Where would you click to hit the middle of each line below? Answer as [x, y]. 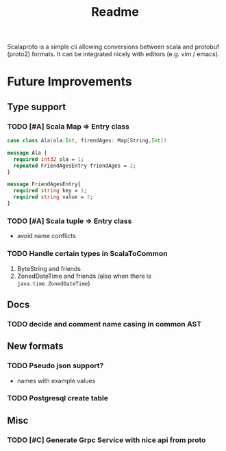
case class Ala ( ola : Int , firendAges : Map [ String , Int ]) [87, 141]
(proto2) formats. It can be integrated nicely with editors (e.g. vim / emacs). [113, 54]
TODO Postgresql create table [58, 398]
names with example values [56, 381]
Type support [37, 107]
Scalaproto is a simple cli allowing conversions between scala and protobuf [113, 47]
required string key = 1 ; [50, 191]
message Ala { [27, 153]
